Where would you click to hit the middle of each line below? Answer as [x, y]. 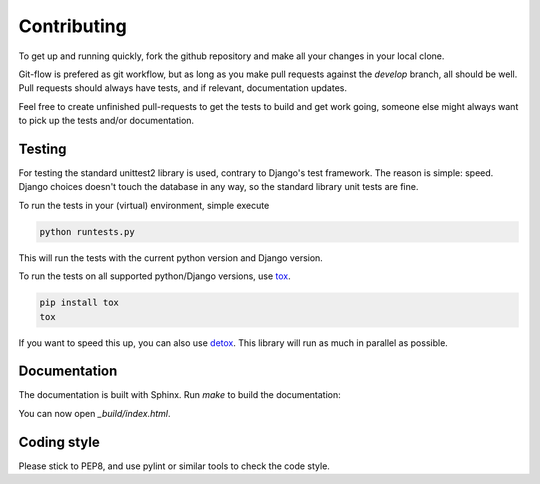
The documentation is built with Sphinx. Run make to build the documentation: [179, 395]
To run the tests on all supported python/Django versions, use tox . [155, 276]
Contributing [72, 26]
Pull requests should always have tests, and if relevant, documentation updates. [182, 88]
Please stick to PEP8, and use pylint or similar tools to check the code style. [174, 466]
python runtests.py [87, 231]
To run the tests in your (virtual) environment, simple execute [144, 205]
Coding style [59, 441]
